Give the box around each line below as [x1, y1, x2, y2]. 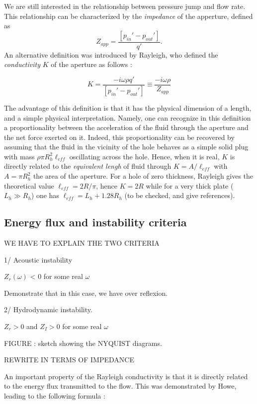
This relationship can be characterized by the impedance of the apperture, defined [4, 10, 253, 21]
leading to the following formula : [4, 390, 105, 401]
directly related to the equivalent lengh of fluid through [4, 161, 171, 171]
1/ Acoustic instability [4, 254, 73, 265]
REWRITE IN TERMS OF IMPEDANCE [4, 354, 134, 365]
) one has [31, 190, 59, 201]
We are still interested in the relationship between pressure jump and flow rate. [4, 1, 246, 11]
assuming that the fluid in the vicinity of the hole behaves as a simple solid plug [4, 141, 249, 152]
